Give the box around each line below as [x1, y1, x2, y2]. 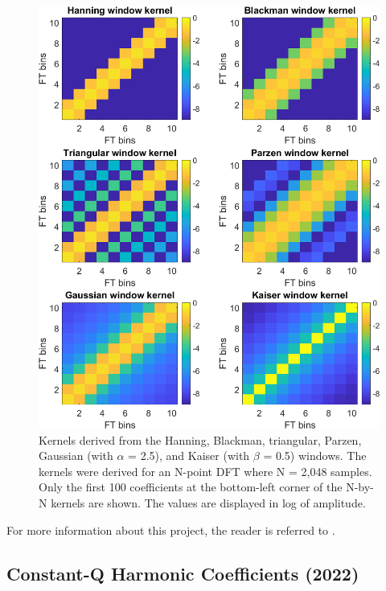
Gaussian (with [39, 447, 113, 464]
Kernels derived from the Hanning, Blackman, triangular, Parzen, [39, 431, 362, 448]
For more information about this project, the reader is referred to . [6, 521, 335, 538]
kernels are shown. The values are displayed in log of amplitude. [51, 494, 366, 511]
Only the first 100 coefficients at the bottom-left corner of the [39, 478, 343, 495]
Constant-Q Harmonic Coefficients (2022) [6, 560, 359, 585]
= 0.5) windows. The [263, 447, 367, 464]
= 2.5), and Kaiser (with [128, 447, 250, 464]
